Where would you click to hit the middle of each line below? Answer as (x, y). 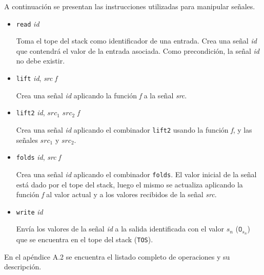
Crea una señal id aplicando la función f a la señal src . (101, 95)
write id (29, 211)
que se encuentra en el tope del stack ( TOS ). (85, 239)
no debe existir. (40, 61)
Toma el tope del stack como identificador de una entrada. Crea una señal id (136, 41)
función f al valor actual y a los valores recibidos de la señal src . (116, 194)
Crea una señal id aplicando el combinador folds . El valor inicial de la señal (136, 174)
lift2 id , (31, 112)
